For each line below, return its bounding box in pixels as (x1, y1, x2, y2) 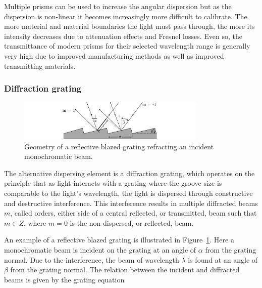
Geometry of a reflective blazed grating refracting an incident (24, 141, 214, 151)
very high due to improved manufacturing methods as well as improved (4, 50, 224, 61)
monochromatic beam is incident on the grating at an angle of (4, 244, 196, 255)
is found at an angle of (188, 254, 258, 265)
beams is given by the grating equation (4, 274, 125, 284)
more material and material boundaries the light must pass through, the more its (4, 21, 255, 31)
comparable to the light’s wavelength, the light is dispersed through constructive (4, 188, 253, 198)
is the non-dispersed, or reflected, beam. (70, 217, 194, 228)
